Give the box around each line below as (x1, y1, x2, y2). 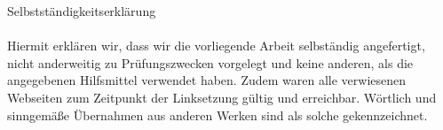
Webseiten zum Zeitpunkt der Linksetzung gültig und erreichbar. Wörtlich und (7, 88, 437, 106)
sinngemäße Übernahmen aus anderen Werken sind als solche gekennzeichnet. (7, 105, 428, 124)
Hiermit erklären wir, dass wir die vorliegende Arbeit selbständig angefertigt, (7, 36, 425, 55)
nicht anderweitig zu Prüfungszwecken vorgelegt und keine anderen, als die (7, 53, 414, 72)
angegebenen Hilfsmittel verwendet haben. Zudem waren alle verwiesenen (7, 71, 407, 89)
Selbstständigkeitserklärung (7, 2, 156, 19)
